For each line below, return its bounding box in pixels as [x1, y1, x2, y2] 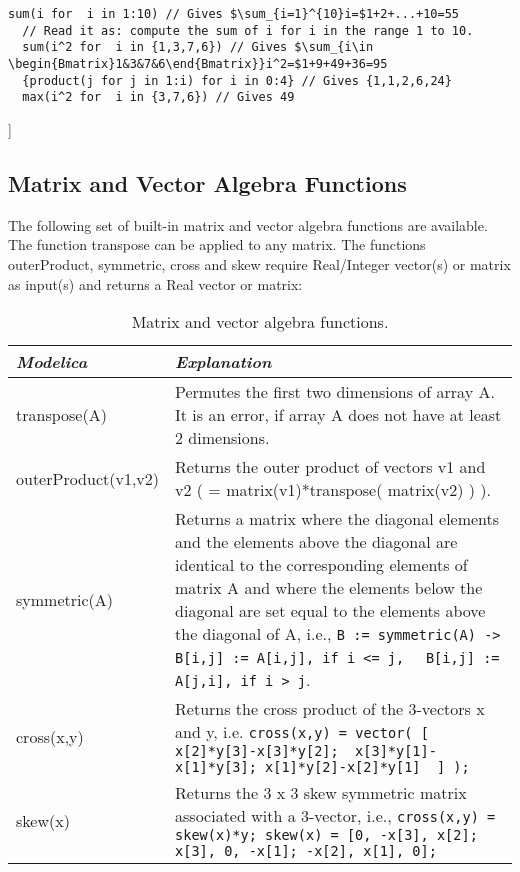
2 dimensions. [175, 426, 270, 450]
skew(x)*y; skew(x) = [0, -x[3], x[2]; [175, 827, 478, 844]
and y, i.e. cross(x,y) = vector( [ [175, 720, 429, 744]
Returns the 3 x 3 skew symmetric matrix [175, 781, 467, 805]
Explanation [175, 350, 272, 374]
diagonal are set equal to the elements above [175, 599, 486, 623]
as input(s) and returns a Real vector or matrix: [8, 273, 303, 294]
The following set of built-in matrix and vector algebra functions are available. [8, 214, 488, 235]
